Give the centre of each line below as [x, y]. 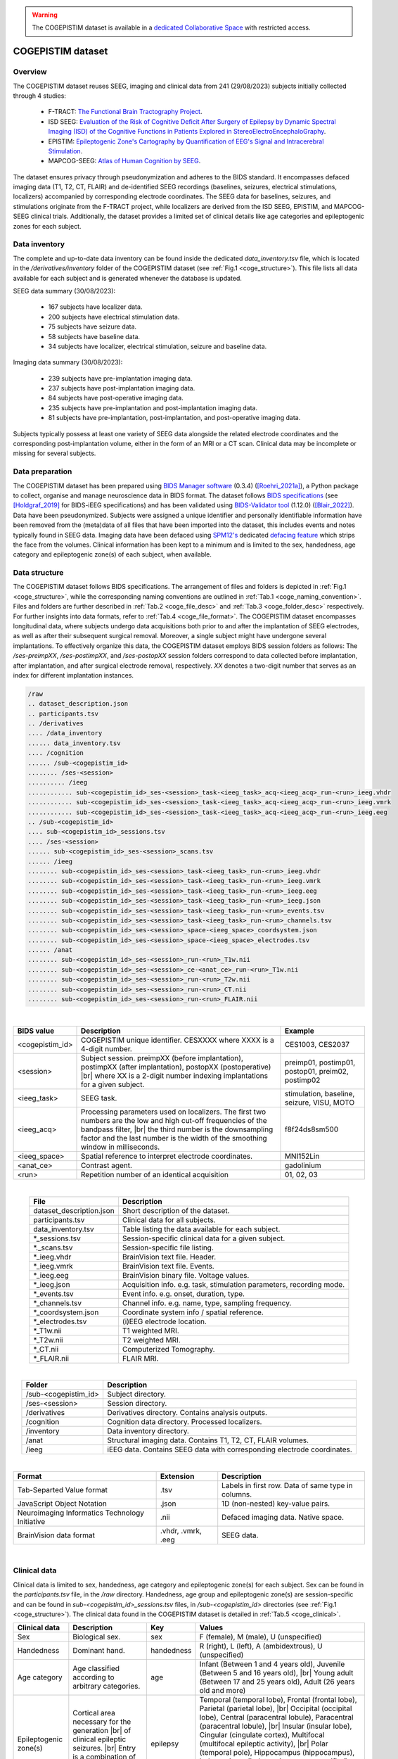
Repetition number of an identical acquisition [155, 1175]
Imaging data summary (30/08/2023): [68, 362]
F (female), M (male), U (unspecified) [261, 1637]
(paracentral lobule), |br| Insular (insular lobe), [276, 1726]
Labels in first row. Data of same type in [287, 1485]
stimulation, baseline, [320, 1094]
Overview [30, 72]
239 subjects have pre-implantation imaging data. [120, 378]
